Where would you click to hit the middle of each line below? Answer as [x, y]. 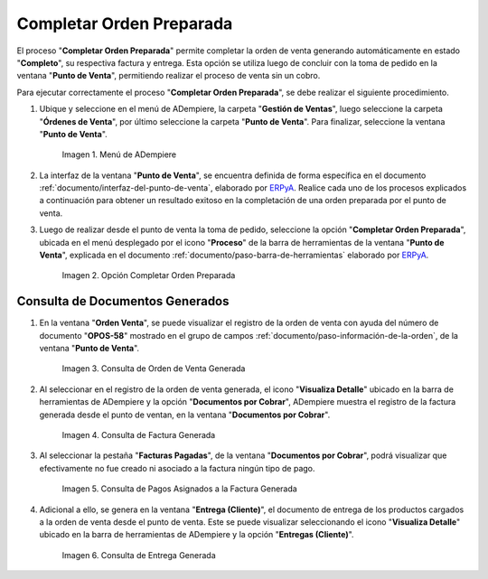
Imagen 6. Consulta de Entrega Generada [139, 555]
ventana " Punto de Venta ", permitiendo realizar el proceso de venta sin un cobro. [169, 76]
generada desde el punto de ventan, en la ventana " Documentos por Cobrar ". [185, 415]
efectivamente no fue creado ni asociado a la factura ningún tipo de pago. [177, 468]
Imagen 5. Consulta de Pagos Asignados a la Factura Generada [179, 489]
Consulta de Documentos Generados [123, 301]
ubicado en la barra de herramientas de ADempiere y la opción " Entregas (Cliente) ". [197, 535]
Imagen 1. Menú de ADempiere [119, 154]
